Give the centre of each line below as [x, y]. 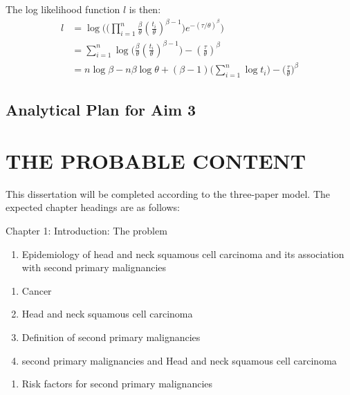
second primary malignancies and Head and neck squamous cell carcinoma [179, 360]
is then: [145, 9]
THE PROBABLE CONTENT [156, 160]
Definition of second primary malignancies [111, 337]
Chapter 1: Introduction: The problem [86, 231]
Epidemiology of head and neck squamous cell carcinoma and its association [183, 254]
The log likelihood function [63, 9]
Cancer [37, 290]
